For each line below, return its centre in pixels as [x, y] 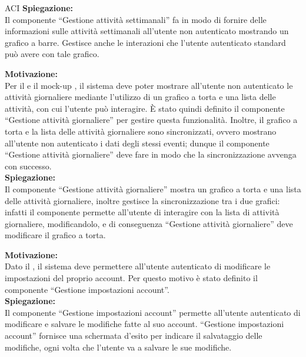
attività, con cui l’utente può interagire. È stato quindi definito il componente [145, 108]
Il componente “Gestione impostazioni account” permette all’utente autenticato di [153, 312]
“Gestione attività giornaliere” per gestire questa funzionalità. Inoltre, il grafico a [151, 120]
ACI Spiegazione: [39, 8]
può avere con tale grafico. [52, 54]
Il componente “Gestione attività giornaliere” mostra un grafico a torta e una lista [153, 188]
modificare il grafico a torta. [55, 235]
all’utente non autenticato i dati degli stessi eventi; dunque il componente [137, 143]
